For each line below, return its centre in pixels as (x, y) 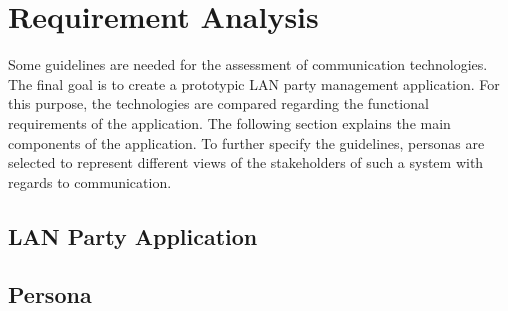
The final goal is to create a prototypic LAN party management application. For (254, 83)
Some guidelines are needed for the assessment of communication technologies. (248, 64)
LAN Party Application (133, 235)
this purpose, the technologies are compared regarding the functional (218, 103)
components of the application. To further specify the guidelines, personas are (246, 142)
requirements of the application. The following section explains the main (229, 122)
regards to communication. (90, 181)
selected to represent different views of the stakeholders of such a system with (246, 162)
